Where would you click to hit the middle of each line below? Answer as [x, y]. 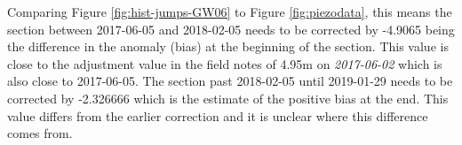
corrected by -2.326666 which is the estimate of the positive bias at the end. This [228, 98]
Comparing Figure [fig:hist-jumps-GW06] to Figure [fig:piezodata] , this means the [230, 11]
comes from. [40, 133]
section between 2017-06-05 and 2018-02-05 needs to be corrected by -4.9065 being [231, 29]
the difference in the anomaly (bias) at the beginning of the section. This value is [228, 46]
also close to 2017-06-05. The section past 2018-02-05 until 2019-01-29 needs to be [230, 81]
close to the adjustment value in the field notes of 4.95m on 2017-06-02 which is [225, 63]
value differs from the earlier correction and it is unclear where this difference [218, 115]
